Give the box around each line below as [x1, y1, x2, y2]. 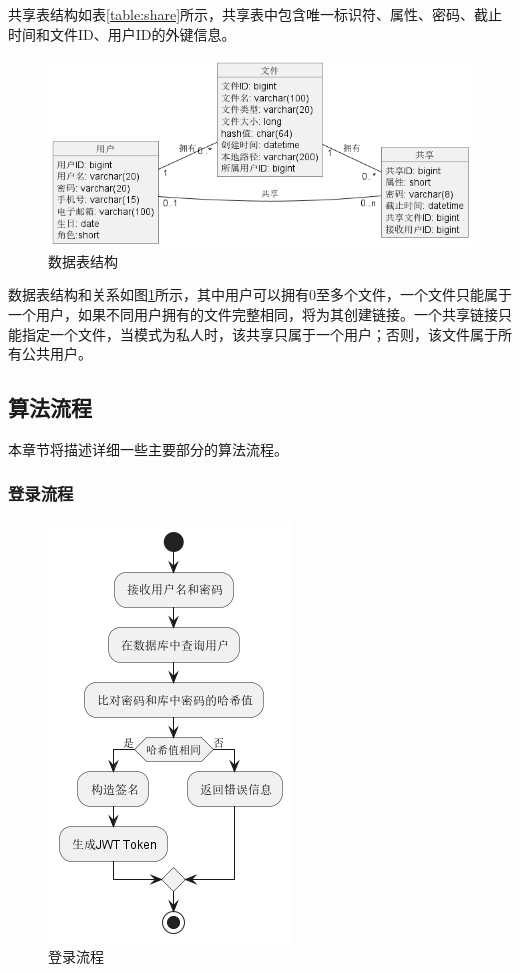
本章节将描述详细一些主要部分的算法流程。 [8, 438, 288, 459]
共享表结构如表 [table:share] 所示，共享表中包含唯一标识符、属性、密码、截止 [8, 4, 503, 24]
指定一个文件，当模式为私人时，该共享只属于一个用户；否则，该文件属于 [21, 323, 498, 344]
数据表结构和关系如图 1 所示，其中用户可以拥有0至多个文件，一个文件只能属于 [8, 284, 512, 305]
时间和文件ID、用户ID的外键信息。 [8, 23, 236, 44]
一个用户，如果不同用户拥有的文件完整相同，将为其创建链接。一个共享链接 [8, 303, 498, 324]
